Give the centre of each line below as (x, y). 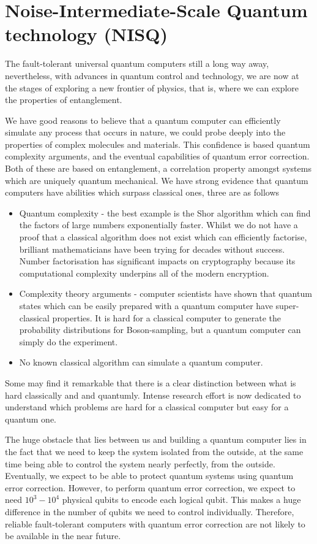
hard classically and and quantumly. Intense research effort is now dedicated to (153, 395)
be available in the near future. (63, 536)
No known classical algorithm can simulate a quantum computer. (141, 362)
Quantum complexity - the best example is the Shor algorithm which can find (165, 213)
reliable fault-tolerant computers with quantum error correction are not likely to (155, 523)
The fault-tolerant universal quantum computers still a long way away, (137, 63)
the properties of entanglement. (64, 100)
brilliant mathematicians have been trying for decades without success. (152, 249)
